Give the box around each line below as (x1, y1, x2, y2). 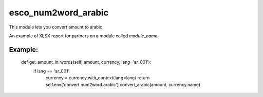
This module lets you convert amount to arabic (9, 24, 103, 30)
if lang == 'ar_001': (33, 68, 71, 74)
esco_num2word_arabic (9, 7, 109, 18)
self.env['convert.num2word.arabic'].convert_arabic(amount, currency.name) (45, 82, 201, 87)
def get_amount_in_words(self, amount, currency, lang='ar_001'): (21, 59, 151, 65)
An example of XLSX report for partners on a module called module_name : (9, 33, 159, 39)
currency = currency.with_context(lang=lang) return (45, 75, 150, 81)
